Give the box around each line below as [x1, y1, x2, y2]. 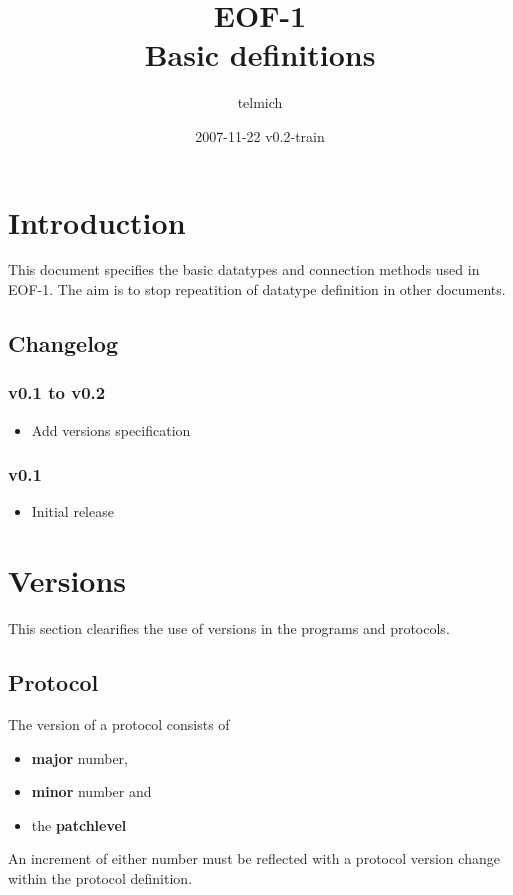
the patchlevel [31, 814, 127, 835]
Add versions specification [31, 419, 191, 440]
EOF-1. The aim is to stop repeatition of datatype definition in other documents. [8, 279, 506, 300]
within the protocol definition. [8, 867, 193, 888]
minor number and [31, 781, 152, 802]
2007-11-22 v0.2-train [195, 125, 325, 146]
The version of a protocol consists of [8, 713, 230, 734]
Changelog [8, 328, 119, 359]
